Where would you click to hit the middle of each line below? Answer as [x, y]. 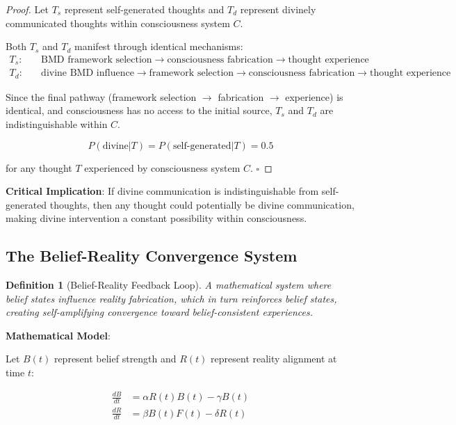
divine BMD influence [88, 73]
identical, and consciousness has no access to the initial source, [139, 110]
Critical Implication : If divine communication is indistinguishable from [162, 191]
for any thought [39, 167]
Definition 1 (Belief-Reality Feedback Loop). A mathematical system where [169, 285]
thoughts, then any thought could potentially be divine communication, [202, 204]
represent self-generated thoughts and [144, 9]
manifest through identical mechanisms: [159, 46]
